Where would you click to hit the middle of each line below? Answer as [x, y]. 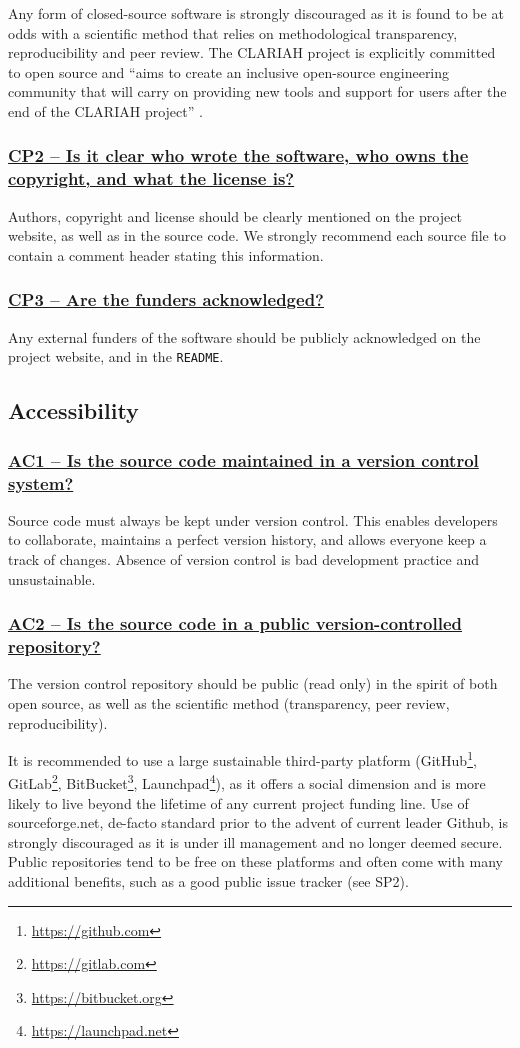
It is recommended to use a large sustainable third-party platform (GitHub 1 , [242, 758]
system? [41, 482]
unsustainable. [52, 578]
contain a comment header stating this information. [166, 254]
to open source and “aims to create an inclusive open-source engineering [229, 71]
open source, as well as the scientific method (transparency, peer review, [229, 702]
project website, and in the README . [116, 356]
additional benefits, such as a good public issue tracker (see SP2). [208, 881]
